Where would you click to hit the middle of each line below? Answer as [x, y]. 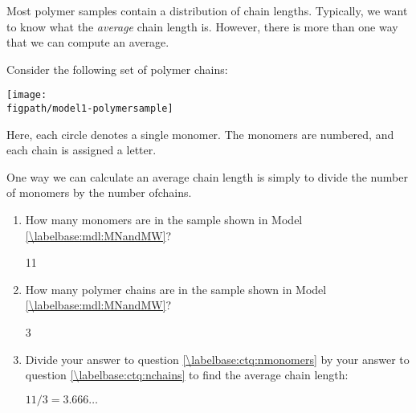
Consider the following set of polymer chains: [117, 69]
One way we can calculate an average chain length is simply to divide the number [207, 176]
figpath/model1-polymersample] [90, 109]
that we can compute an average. [88, 42]
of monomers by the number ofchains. [99, 192]
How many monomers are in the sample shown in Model [164, 220]
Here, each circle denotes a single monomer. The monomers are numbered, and [200, 134]
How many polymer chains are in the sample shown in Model [176, 289]
